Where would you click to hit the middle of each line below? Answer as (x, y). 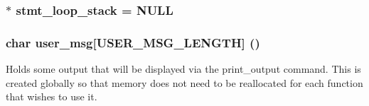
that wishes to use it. (52, 96)
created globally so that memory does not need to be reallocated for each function (184, 82)
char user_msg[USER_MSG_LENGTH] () (133, 42)
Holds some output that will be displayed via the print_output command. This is (183, 69)
